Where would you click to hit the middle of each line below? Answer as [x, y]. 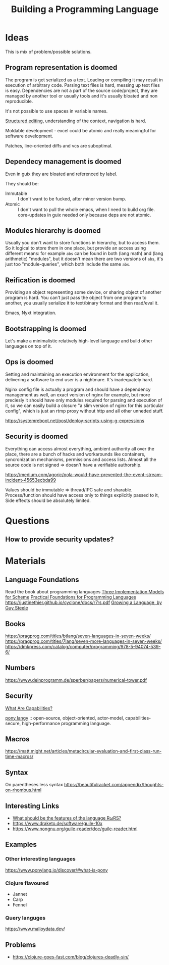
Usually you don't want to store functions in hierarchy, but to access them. [82, 243]
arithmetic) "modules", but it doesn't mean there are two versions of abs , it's [84, 259]
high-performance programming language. [66, 723]
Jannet [20, 894]
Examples [21, 845]
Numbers [20, 668]
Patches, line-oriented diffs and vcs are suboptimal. [59, 145]
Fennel [19, 905]
